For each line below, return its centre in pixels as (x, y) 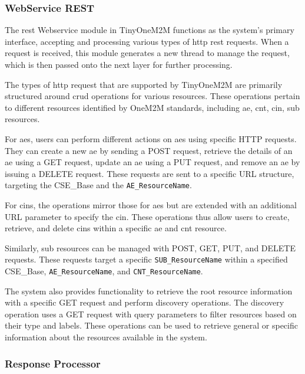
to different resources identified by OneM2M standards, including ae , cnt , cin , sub (152, 107)
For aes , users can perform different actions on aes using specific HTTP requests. (151, 138)
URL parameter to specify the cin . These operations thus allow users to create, (147, 216)
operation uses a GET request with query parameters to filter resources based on (151, 314)
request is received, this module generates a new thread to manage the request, (147, 53)
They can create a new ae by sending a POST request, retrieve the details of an (149, 150)
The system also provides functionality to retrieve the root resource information (149, 291)
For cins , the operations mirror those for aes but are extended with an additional (151, 205)
